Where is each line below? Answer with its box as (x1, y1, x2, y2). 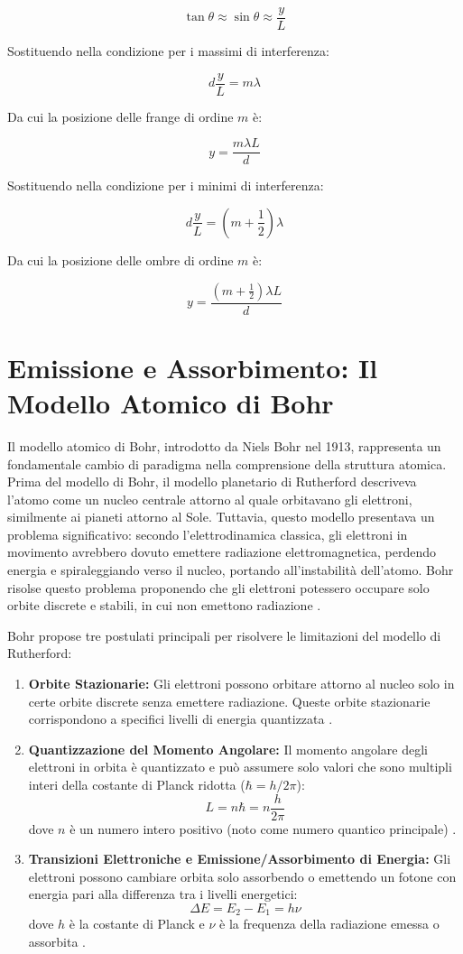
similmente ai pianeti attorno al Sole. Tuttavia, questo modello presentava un (7, 507, 435, 526)
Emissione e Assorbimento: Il (7, 348, 378, 385)
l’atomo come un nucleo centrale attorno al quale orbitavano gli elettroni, (7, 489, 412, 508)
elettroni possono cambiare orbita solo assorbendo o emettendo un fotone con (28, 866, 457, 885)
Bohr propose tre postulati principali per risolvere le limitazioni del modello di (7, 625, 441, 644)
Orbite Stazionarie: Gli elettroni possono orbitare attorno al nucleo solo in (28, 674, 455, 693)
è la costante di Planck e (69, 914, 205, 933)
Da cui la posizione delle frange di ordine (7, 107, 234, 125)
